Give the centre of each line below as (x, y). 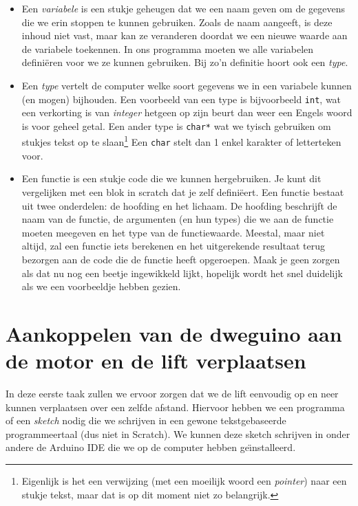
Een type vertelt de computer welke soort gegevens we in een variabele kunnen (187, 85)
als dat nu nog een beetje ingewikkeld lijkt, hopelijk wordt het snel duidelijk (182, 273)
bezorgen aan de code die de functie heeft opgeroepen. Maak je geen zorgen (181, 259)
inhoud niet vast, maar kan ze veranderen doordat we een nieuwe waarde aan (185, 35)
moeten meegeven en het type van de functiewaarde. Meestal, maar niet (173, 232)
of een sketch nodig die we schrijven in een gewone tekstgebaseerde (146, 420)
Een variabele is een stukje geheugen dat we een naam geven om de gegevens (183, 8)
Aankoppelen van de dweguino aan (174, 333)
